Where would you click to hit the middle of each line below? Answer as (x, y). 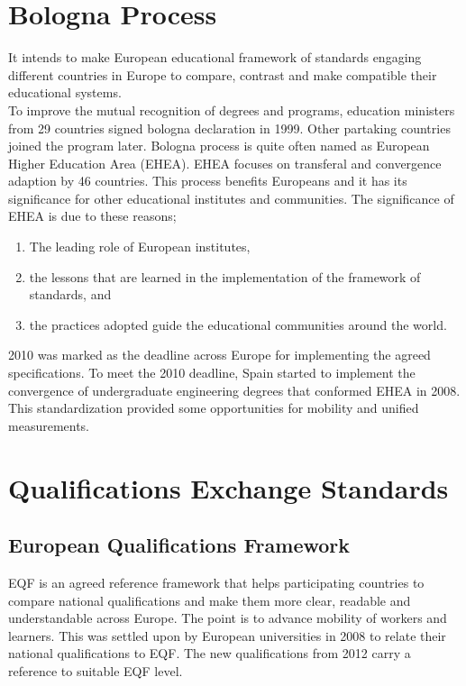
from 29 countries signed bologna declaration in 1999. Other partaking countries (229, 128)
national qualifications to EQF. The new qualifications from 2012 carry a (210, 653)
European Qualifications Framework (179, 545)
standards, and (70, 294)
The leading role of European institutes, (140, 247)
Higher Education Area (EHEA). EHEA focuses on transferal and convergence (225, 163)
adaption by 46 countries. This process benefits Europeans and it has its (208, 181)
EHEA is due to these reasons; (92, 216)
